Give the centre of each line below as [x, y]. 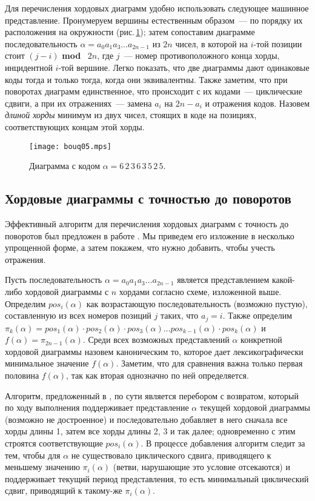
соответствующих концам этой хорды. [75, 126]
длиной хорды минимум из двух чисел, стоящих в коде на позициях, [131, 115]
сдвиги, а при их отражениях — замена [78, 103]
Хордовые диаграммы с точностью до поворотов [148, 198]
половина [22, 375]
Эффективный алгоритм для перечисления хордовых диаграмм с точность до [147, 223]
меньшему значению [42, 467]
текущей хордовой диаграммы [255, 407]
